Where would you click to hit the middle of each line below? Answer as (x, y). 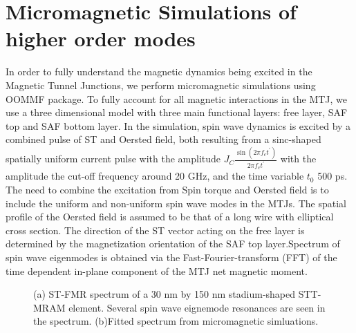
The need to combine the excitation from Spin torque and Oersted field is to (167, 190)
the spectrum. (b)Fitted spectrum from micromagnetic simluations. (176, 321)
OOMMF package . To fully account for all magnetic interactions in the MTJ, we (177, 98)
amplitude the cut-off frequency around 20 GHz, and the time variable (155, 176)
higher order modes (101, 38)
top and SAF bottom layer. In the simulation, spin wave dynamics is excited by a (178, 125)
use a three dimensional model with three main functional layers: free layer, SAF (177, 112)
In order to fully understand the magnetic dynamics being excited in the (159, 72)
